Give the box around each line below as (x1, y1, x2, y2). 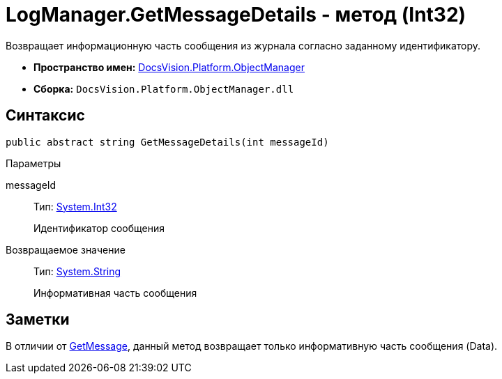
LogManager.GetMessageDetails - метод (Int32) (6, 3, 466, 26)
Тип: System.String (33, 265, 121, 277)
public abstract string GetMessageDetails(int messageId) (6, 136, 329, 148)
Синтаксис (6, 107, 85, 125)
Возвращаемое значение (6, 243, 125, 256)
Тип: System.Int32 (33, 200, 117, 212)
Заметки (6, 311, 70, 329)
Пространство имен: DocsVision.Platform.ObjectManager (33, 61, 305, 73)
